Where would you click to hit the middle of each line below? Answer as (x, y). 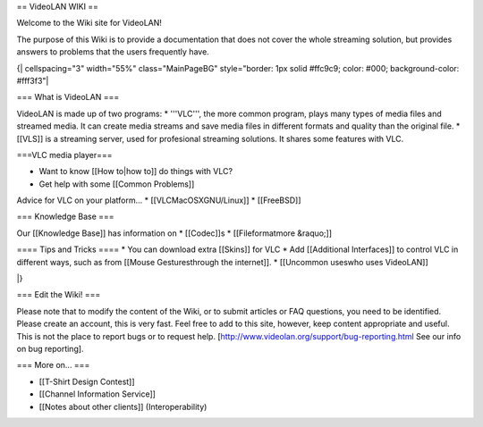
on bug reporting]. (50, 348)
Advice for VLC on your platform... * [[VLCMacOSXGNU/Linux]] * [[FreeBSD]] (159, 200)
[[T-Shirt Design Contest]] (87, 381)
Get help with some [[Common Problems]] (117, 184)
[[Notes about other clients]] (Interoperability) (123, 406)
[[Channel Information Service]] (97, 394)
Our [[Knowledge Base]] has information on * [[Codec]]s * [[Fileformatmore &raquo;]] (174, 233)
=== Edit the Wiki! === (59, 295)
